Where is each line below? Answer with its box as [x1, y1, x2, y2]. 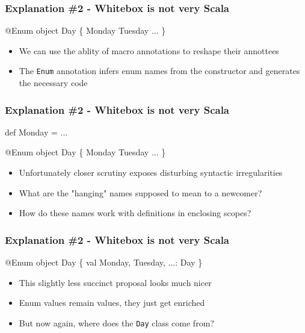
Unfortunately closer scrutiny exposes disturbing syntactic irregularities [19, 166, 283, 179]
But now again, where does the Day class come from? [19, 316, 214, 329]
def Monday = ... [5, 125, 68, 138]
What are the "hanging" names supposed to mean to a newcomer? [19, 186, 262, 199]
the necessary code [19, 76, 88, 89]
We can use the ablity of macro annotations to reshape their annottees [19, 44, 279, 57]
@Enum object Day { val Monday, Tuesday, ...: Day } [5, 256, 203, 269]
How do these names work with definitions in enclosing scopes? [19, 207, 251, 219]
